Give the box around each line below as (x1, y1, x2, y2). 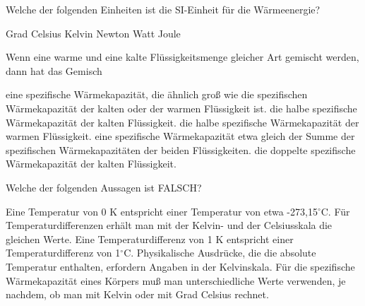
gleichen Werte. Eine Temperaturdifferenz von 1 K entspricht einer (6, 231, 294, 246)
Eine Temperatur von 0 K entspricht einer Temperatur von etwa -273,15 (6, 204, 318, 218)
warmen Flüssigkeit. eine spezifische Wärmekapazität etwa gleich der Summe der (6, 129, 355, 143)
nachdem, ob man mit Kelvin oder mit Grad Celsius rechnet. (6, 287, 269, 302)
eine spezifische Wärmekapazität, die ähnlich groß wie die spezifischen (6, 87, 308, 102)
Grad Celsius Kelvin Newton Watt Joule (6, 25, 181, 40)
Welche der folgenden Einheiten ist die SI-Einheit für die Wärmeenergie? (6, 2, 321, 16)
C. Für (321, 204, 350, 218)
